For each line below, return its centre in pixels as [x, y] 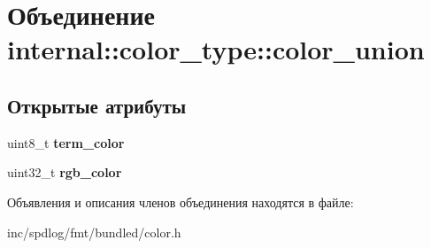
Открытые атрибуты [97, 105]
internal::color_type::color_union [216, 49]
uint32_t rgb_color [65, 172]
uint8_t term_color [66, 142]
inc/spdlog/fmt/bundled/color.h [94, 232]
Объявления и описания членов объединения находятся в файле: [181, 201]
